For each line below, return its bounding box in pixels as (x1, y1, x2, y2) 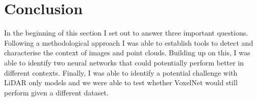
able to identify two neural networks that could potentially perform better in (4, 57, 244, 68)
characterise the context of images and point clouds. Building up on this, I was (4, 47, 250, 58)
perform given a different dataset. (4, 87, 109, 97)
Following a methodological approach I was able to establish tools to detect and (4, 37, 253, 48)
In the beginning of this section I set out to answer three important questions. (4, 27, 248, 38)
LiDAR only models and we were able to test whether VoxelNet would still (4, 77, 238, 88)
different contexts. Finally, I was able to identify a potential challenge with (4, 67, 238, 78)
